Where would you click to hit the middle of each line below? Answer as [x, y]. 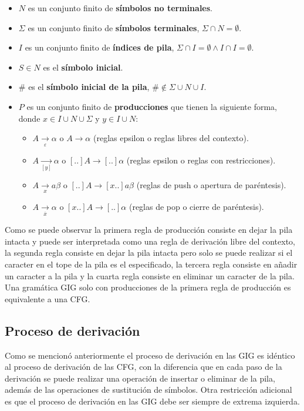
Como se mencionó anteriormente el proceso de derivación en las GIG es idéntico [150, 355]
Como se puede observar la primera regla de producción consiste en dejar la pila [149, 230]
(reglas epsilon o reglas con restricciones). [201, 160]
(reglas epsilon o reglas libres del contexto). [171, 138]
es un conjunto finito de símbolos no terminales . [120, 8]
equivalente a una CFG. [48, 298]
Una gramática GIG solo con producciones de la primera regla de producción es [148, 287]
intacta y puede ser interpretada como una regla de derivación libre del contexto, [150, 241]
